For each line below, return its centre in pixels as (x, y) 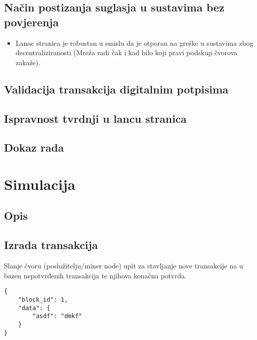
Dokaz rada (34, 147)
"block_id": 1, (43, 299)
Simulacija (40, 184)
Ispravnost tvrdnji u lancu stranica (96, 118)
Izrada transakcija (51, 245)
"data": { (34, 308)
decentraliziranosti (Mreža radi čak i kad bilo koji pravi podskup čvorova (127, 52)
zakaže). (28, 62)
